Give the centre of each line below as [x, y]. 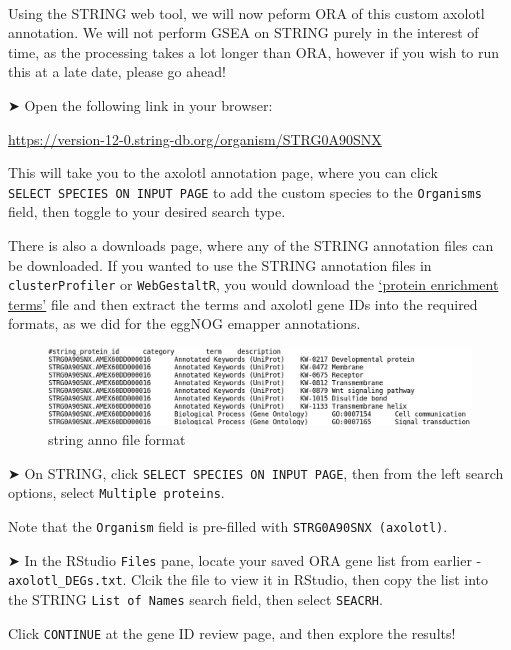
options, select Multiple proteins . [116, 492]
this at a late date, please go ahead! [117, 71]
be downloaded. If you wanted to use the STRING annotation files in [220, 264]
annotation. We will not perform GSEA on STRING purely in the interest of [243, 32]
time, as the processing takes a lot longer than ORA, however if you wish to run [254, 51]
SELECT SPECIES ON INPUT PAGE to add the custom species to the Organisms [245, 191]
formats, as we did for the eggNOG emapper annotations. [184, 323]
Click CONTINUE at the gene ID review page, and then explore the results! [232, 632]
